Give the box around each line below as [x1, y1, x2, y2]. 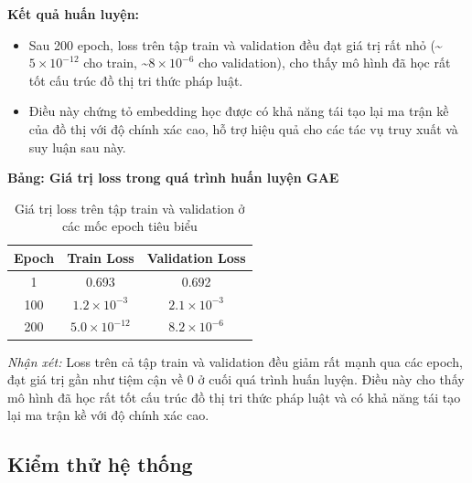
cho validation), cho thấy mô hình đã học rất [198, 53, 451, 72]
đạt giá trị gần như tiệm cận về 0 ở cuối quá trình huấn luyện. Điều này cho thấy [7, 370, 465, 389]
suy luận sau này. [28, 137, 126, 156]
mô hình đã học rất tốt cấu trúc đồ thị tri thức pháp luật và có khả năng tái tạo [7, 387, 461, 406]
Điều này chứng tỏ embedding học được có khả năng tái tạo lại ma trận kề [28, 101, 449, 121]
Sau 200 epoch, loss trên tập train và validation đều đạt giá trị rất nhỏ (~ [28, 35, 443, 54]
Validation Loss [146, 247, 246, 267]
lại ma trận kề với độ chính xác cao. [7, 405, 209, 425]
